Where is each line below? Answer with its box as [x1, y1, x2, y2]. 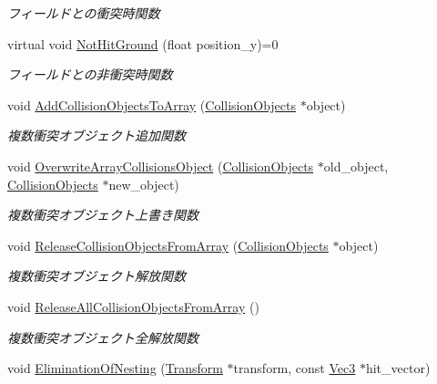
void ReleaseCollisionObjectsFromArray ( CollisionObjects [7, 235, 329, 254]
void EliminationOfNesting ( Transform [7, 358, 223, 378]
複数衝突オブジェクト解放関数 [7, 266, 186, 285]
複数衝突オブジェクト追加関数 [7, 126, 186, 145]
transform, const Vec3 [233, 358, 356, 378]
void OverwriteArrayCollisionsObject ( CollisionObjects [7, 156, 314, 175]
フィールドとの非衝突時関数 [7, 65, 173, 84]
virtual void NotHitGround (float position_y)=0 [7, 34, 279, 53]
